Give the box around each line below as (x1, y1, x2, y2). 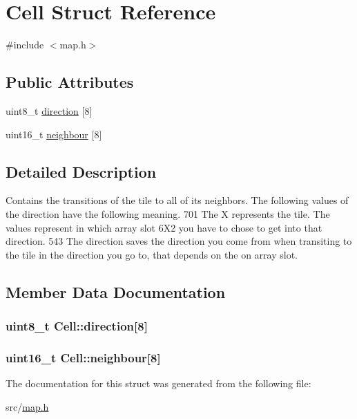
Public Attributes (6, 71, 134, 93)
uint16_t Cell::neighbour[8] (6, 348, 161, 366)
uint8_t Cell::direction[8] (6, 317, 148, 334)
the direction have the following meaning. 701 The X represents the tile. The (6, 206, 330, 221)
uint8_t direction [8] (6, 103, 93, 118)
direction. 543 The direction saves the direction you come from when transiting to (6, 234, 352, 248)
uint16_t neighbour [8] (6, 127, 102, 141)
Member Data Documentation (6, 281, 226, 302)
